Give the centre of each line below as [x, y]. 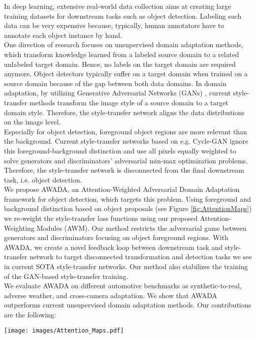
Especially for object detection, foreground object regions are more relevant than [126, 131]
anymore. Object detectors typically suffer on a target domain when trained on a [126, 74]
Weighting [19, 228]
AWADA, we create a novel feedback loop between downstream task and [113, 247]
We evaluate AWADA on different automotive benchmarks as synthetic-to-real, [123, 286]
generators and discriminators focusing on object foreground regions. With [116, 237]
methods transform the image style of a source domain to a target [129, 102]
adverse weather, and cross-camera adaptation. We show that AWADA [111, 295]
